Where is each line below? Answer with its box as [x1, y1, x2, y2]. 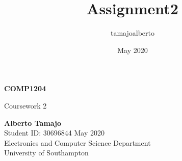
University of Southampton [4, 147, 89, 158]
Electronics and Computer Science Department [4, 137, 151, 148]
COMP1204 [4, 83, 46, 94]
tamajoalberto [110, 28, 154, 38]
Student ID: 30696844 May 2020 [4, 127, 105, 138]
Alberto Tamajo [4, 117, 62, 128]
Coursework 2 [4, 100, 47, 111]
